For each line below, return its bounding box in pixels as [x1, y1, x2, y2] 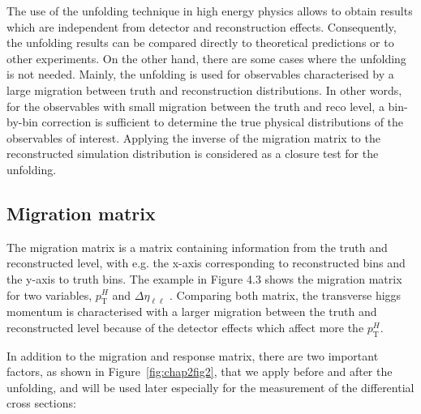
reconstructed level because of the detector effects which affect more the [6, 318, 364, 335]
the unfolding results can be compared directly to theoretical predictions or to [6, 34, 394, 51]
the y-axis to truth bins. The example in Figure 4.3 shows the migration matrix [6, 270, 402, 287]
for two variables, [6, 286, 92, 303]
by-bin [6, 113, 38, 130]
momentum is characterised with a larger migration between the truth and [6, 303, 377, 320]
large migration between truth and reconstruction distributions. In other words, [6, 81, 402, 98]
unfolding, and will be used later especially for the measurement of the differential [6, 378, 415, 395]
